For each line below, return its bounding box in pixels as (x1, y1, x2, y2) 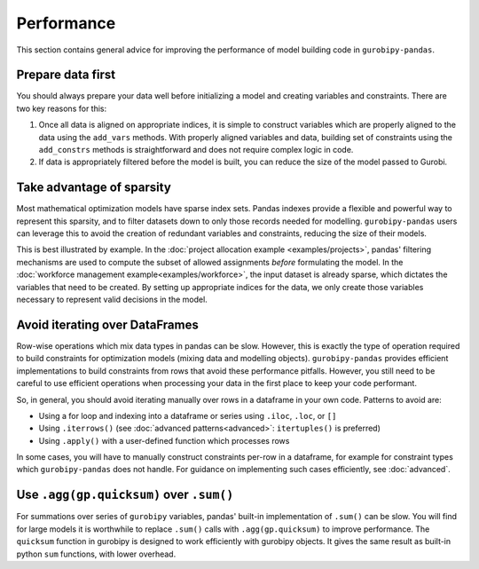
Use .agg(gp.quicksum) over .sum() (16, 487, 234, 502)
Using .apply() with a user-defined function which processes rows (38, 435, 290, 446)
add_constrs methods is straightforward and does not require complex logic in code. (38, 145, 354, 155)
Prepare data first (16, 67, 115, 83)
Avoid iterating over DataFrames (16, 317, 199, 332)
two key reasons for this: (16, 103, 107, 114)
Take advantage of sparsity (16, 180, 172, 195)
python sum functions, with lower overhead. (16, 549, 177, 559)
